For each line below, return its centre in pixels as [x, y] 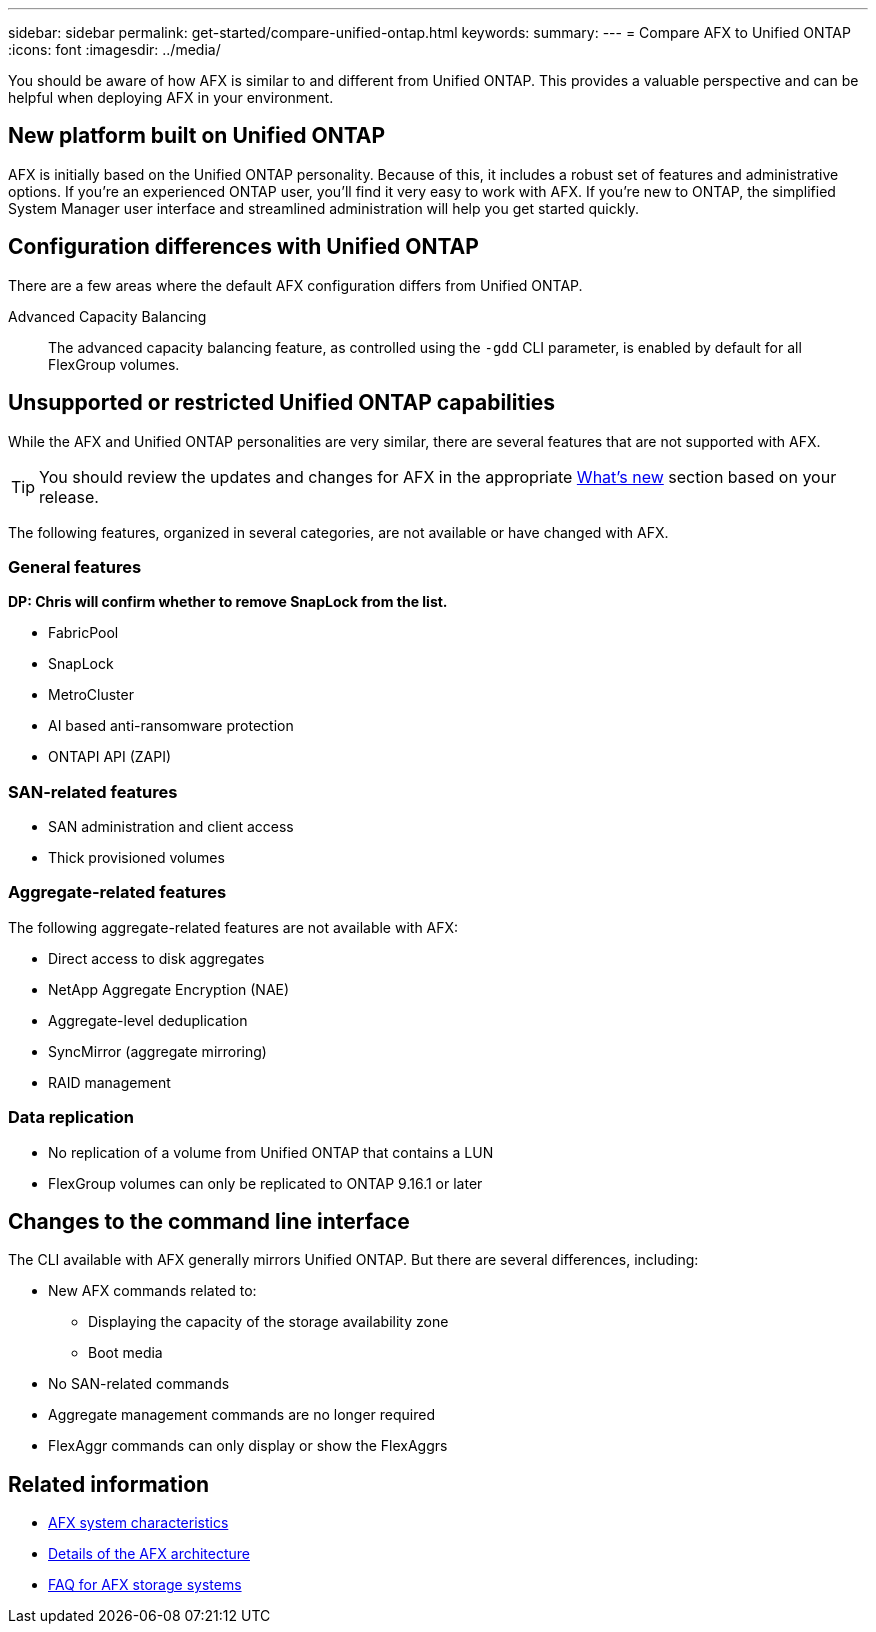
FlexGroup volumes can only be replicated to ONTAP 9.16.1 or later [265, 1183]
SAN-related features [93, 791]
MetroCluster [91, 695]
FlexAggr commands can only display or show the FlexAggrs [248, 1446]
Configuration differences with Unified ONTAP [243, 247]
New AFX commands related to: [152, 1291]
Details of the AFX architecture [149, 1554]
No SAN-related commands [139, 1384]
